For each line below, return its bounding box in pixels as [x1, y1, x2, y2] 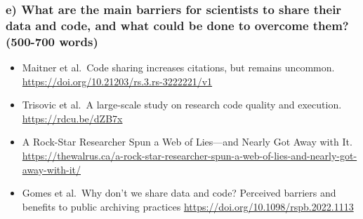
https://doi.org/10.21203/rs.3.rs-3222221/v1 [22, 73, 213, 88]
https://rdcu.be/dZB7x [22, 111, 123, 125]
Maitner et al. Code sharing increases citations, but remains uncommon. [22, 60, 335, 75]
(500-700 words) [6, 32, 98, 50]
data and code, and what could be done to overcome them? [6, 16, 349, 34]
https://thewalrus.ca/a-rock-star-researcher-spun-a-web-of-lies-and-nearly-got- [22, 148, 357, 163]
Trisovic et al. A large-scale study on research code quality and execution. [22, 97, 342, 112]
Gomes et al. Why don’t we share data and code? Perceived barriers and [22, 185, 336, 200]
